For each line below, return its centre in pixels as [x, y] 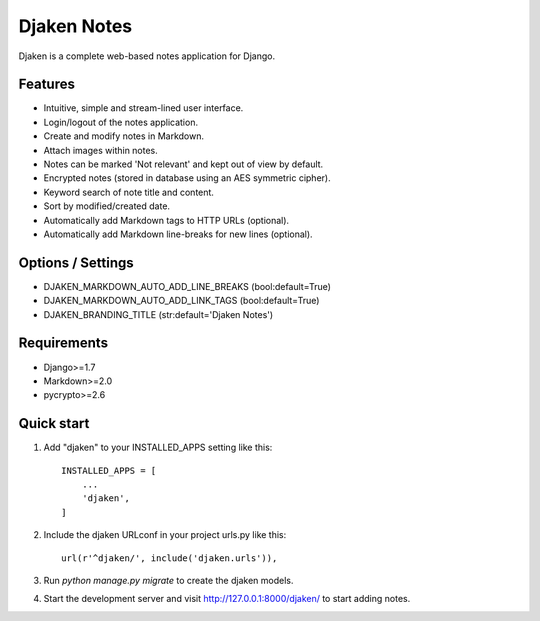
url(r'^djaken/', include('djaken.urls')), [169, 558]
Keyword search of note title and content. [129, 192]
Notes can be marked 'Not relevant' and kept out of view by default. [183, 164]
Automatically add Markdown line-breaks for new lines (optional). [178, 234]
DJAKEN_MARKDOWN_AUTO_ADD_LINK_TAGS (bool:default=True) [181, 301]
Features [46, 84]
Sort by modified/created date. [106, 206]
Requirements [63, 343]
